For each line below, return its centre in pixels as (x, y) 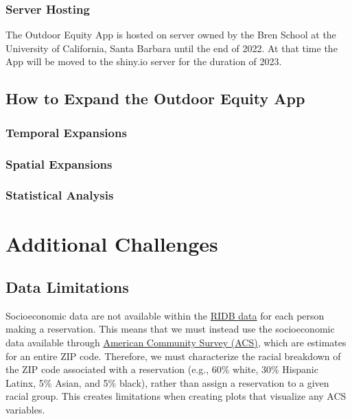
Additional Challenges (112, 243)
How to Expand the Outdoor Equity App (155, 98)
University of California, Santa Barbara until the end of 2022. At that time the (172, 48)
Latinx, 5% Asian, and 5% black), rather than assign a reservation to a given (167, 382)
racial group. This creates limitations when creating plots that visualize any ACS (176, 396)
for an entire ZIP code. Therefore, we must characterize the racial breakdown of (173, 356)
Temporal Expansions (66, 132)
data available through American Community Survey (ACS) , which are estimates (176, 343)
